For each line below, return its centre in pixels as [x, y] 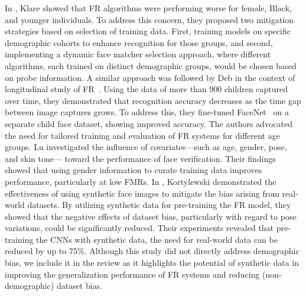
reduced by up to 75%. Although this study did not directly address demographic [152, 251]
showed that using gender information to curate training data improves [134, 170]
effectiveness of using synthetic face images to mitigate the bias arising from [142, 193]
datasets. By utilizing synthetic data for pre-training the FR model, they [159, 205]
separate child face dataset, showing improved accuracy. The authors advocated [149, 123]
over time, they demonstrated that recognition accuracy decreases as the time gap [153, 100]
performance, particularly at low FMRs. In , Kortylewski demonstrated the [141, 181]
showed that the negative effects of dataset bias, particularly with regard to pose [151, 216]
